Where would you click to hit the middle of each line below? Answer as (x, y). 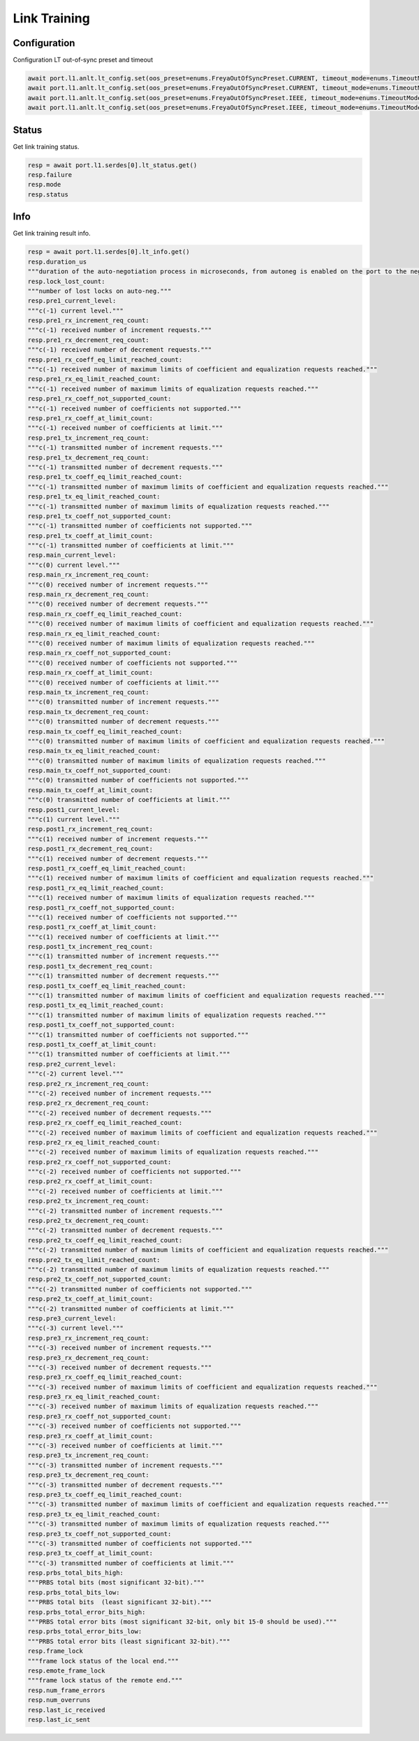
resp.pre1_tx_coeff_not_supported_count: (100, 516)
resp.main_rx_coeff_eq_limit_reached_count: (105, 614)
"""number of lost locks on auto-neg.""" (100, 291)
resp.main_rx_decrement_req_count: (88, 595)
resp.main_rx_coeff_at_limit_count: (90, 673)
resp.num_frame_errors (66, 1690)
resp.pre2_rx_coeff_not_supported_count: (100, 1162)
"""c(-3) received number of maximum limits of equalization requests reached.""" (173, 1406)
